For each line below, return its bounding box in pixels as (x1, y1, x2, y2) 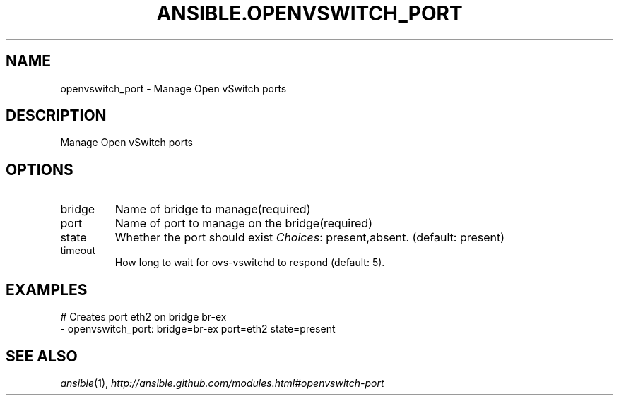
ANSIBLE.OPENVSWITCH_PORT (156, 1, 463, 25)
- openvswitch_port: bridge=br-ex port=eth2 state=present (60, 323, 336, 335)
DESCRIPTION (6, 107, 107, 125)
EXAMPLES (6, 280, 88, 299)
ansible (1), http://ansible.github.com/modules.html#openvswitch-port (60, 376, 384, 389)
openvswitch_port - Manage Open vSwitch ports (60, 82, 287, 95)
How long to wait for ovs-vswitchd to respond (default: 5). (114, 256, 385, 269)
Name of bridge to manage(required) (114, 202, 311, 217)
